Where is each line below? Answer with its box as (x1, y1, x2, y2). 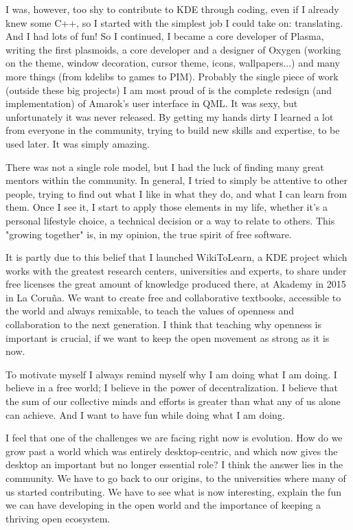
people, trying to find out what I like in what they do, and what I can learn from (5, 186, 348, 200)
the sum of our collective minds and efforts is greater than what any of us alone (5, 394, 341, 408)
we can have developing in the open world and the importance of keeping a (5, 498, 321, 512)
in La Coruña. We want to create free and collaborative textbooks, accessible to (5, 290, 341, 304)
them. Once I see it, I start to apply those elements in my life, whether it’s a (5, 200, 328, 214)
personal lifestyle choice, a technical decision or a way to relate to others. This (5, 213, 335, 227)
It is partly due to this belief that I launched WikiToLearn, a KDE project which (5, 250, 348, 264)
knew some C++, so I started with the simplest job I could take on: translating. (5, 15, 343, 30)
